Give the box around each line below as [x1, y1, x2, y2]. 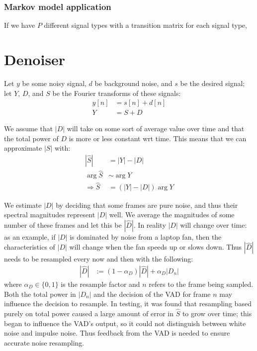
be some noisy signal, [22, 78, 86, 88]
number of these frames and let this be [4, 219, 122, 230]
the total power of [4, 133, 59, 143]
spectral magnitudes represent [4, 209, 95, 220]
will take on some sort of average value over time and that [67, 123, 245, 134]
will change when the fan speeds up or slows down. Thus [69, 242, 242, 252]
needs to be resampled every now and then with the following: [4, 254, 193, 264]
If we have [4, 20, 35, 30]
